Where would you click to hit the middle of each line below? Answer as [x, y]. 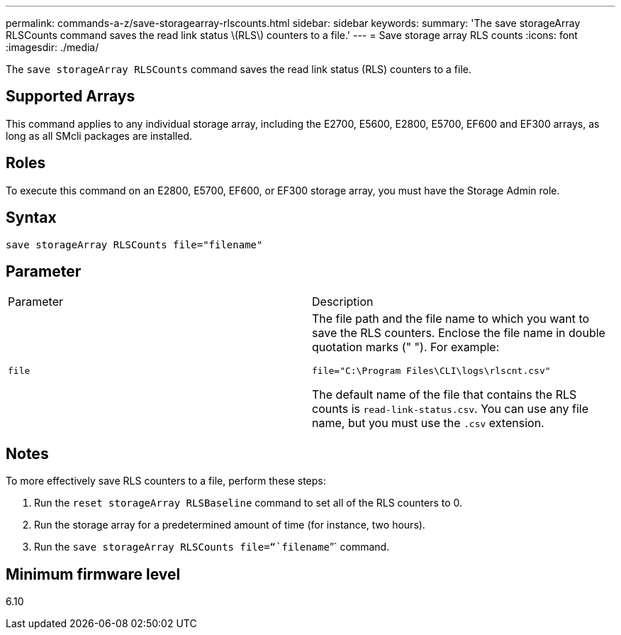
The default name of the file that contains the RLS [444, 395]
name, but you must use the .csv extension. [428, 423]
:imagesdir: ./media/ [52, 47]
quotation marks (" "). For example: [406, 347]
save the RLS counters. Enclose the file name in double [459, 333]
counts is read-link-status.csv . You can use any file [451, 409]
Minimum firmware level [93, 574]
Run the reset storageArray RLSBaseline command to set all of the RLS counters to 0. [248, 503]
